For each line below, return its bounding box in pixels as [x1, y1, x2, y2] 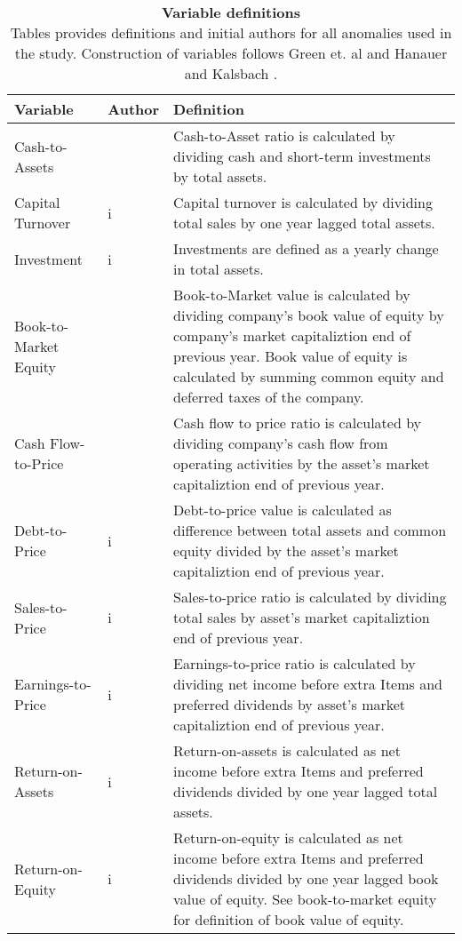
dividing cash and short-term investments [173, 146, 431, 166]
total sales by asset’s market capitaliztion [173, 607, 430, 627]
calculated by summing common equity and [173, 366, 444, 387]
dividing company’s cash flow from [173, 433, 388, 453]
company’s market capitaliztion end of [173, 325, 411, 346]
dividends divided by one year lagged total [173, 781, 438, 801]
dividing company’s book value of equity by [173, 305, 444, 325]
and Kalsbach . [184, 63, 278, 84]
